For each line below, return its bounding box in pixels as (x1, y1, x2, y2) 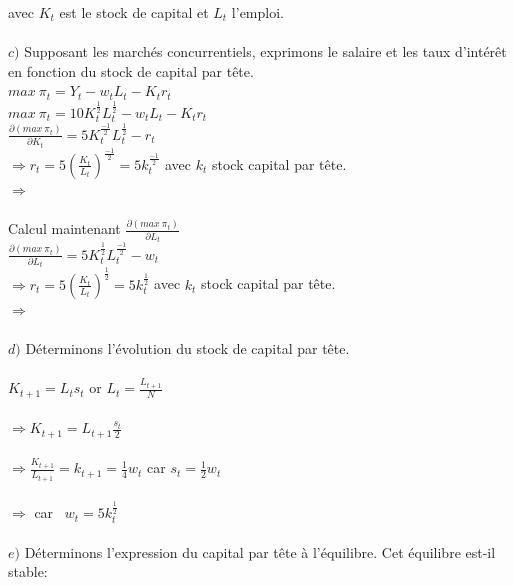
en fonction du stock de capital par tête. (8, 60, 254, 81)
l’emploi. (231, 2, 284, 22)
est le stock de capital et (59, 2, 209, 22)
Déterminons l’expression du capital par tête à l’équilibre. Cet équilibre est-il (24, 541, 496, 562)
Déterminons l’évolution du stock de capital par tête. (25, 338, 350, 359)
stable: (8, 561, 48, 582)
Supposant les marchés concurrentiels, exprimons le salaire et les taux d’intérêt (24, 41, 507, 62)
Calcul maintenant (8, 218, 121, 239)
